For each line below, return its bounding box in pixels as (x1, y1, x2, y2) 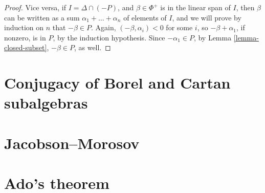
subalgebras (4, 92, 88, 113)
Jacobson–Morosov (4, 132, 140, 153)
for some (166, 22, 193, 33)
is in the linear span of (160, 2, 231, 12)
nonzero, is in (4, 32, 46, 42)
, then (236, 2, 255, 12)
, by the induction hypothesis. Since (53, 32, 165, 42)
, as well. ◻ (74, 42, 111, 53)
